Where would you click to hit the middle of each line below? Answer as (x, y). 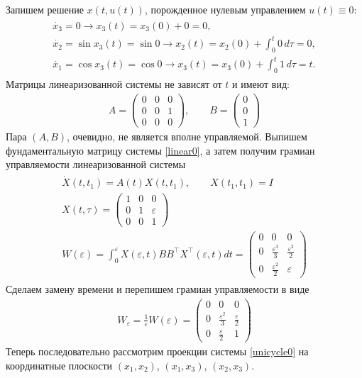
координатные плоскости (59, 365)
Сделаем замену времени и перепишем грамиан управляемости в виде (158, 289)
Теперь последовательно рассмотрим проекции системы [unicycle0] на (157, 351)
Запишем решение (45, 9)
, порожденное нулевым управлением (225, 9)
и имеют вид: (261, 84)
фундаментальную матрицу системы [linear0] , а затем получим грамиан (160, 150)
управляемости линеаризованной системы (96, 164)
